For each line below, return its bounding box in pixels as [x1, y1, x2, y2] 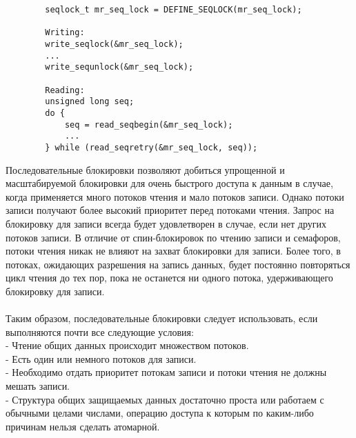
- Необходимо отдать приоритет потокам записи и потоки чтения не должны [6, 365, 327, 379]
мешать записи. [6, 379, 70, 393]
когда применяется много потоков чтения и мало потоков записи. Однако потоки [6, 189, 344, 203]
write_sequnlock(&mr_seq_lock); [45, 62, 194, 72]
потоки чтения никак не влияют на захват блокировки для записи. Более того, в [6, 243, 341, 258]
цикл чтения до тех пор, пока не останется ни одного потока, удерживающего [6, 270, 333, 285]
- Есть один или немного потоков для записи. [6, 351, 197, 366]
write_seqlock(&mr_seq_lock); [45, 39, 184, 49]
